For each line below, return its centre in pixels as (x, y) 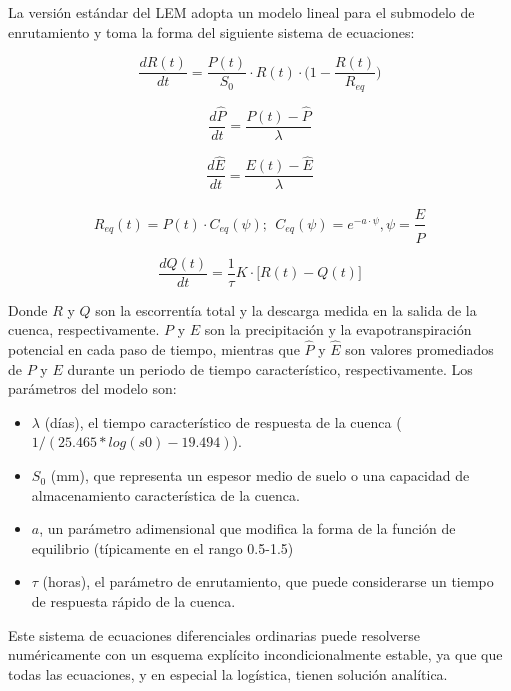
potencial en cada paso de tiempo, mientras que (154, 349)
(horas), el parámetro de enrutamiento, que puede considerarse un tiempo (268, 581)
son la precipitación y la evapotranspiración (338, 329)
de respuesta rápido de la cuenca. (133, 601)
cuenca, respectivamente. (84, 329)
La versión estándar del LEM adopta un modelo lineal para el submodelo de (241, 12)
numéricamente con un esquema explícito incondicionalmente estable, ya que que (255, 654)
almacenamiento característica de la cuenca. (165, 494)
